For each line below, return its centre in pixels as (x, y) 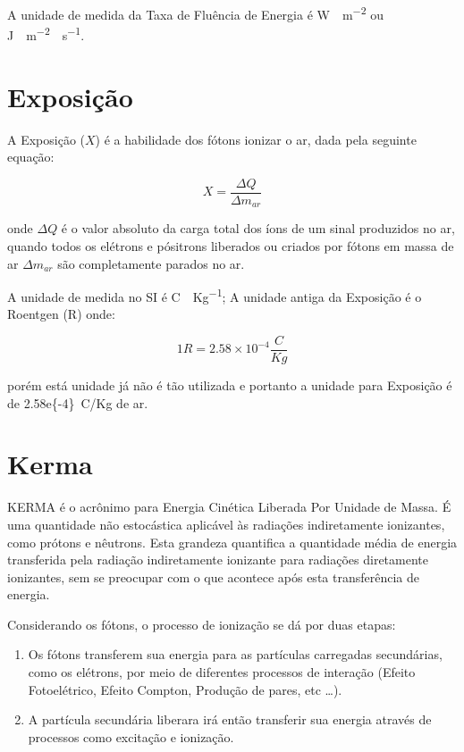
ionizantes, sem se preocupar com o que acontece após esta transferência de (213, 577)
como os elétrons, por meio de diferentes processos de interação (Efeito (222, 672)
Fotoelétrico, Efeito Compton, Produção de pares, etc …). (185, 689)
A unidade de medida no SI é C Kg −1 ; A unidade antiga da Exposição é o (215, 295)
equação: (31, 157)
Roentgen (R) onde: (61, 314)
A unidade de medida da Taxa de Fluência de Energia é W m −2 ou (195, 13)
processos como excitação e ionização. (131, 736)
